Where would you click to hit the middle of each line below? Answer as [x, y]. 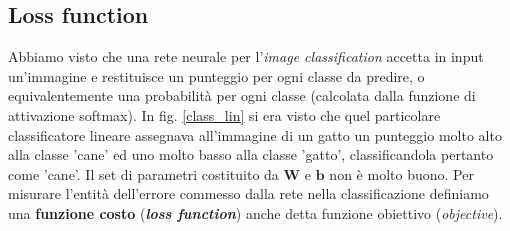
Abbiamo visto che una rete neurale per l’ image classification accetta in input [246, 56]
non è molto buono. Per [401, 173]
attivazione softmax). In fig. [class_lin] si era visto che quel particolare [224, 114]
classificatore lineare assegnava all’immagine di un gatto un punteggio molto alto [255, 134]
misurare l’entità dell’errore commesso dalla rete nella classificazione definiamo [248, 193]
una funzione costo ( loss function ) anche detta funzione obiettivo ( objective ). [255, 212]
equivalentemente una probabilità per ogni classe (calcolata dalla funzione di [242, 95]
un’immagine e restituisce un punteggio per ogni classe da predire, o [216, 75]
